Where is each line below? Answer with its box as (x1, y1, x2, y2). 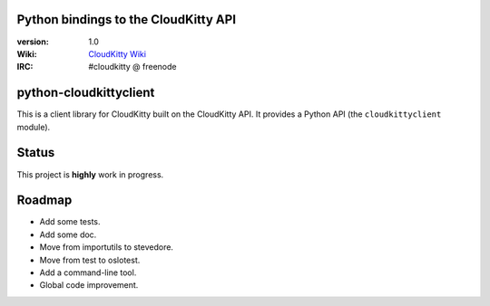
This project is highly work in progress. (16, 168, 164, 180)
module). (16, 121, 51, 132)
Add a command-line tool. (39, 267, 137, 278)
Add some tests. (39, 216, 101, 227)
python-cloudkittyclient (16, 85, 155, 100)
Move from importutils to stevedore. (39, 242, 174, 253)
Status (16, 145, 55, 160)
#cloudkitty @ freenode (88, 62, 177, 72)
